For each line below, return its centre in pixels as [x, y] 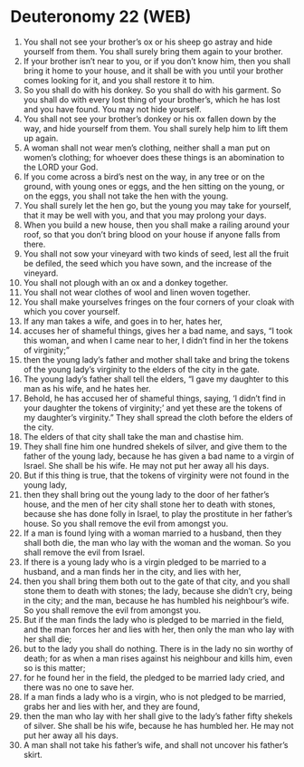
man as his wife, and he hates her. [87, 388]
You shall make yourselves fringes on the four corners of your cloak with [159, 302]
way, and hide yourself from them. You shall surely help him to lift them [156, 128]
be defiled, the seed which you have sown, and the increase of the [147, 263]
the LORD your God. [61, 167]
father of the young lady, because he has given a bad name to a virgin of [159, 456]
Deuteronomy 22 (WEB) [101, 17]
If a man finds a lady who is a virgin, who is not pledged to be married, [154, 696]
